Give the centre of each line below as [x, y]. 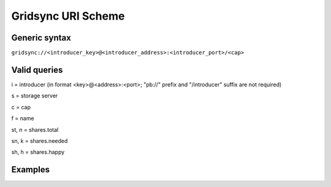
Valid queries [37, 70]
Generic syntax [41, 38]
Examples [31, 170]
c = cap [21, 107]
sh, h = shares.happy [38, 152]
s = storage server [35, 96]
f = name [23, 118]
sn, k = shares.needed [40, 140]
